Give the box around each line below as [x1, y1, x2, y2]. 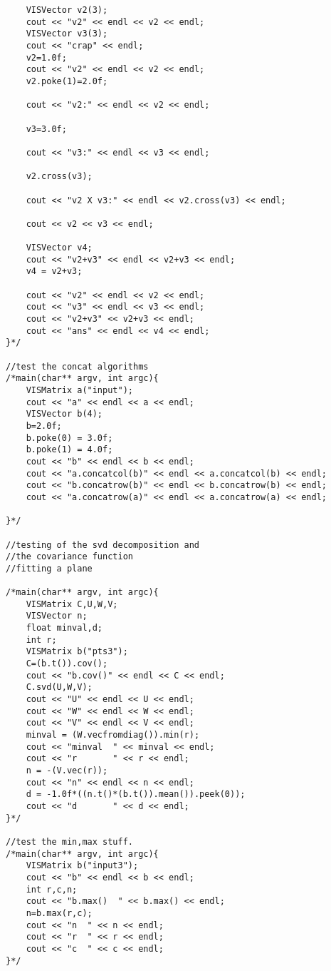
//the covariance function [6, 551, 133, 562]
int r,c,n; [26, 884, 78, 895]
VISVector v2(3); [26, 5, 108, 15]
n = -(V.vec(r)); [26, 766, 108, 776]
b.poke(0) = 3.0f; [26, 432, 113, 443]
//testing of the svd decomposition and [6, 539, 200, 550]
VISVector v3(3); [26, 29, 108, 39]
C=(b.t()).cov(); [26, 659, 108, 669]
